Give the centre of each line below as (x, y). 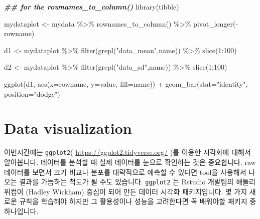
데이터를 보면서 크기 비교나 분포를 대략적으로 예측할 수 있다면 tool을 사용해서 (125, 172)
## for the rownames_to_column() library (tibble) (92, 7)
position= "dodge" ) (32, 93)
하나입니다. (21, 211)
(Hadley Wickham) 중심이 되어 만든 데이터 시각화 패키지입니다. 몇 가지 (137, 191)
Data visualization (68, 128)
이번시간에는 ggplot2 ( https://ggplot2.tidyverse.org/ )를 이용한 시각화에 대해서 (127, 152)
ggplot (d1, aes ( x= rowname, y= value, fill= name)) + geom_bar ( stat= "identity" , (126, 83)
